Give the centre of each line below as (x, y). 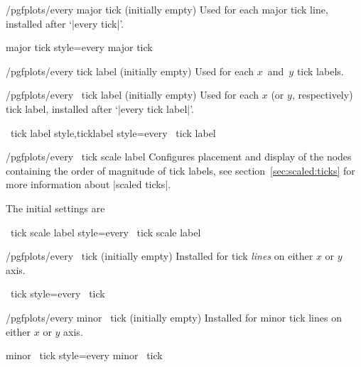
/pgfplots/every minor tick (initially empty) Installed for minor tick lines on (174, 317)
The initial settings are (55, 208)
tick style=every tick (58, 294)
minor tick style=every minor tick (84, 355)
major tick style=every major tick (79, 47)
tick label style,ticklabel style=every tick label (113, 132)
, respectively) (322, 95)
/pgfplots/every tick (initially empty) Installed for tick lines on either (160, 256)
